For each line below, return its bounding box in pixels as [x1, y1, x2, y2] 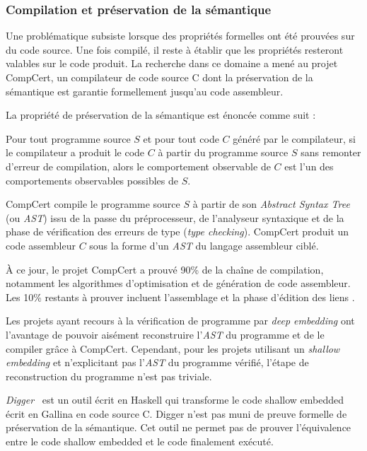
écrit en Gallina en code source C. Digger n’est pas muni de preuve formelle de [6, 406, 347, 421]
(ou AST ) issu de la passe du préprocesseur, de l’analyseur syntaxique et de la [6, 210, 344, 225]
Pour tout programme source [6, 131, 131, 146]
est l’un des [284, 158, 334, 173]
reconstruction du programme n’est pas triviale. [6, 368, 212, 383]
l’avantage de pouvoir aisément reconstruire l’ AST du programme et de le [6, 327, 325, 341]
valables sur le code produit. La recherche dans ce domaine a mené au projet [6, 56, 338, 71]
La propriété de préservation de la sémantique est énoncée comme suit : [6, 107, 316, 122]
